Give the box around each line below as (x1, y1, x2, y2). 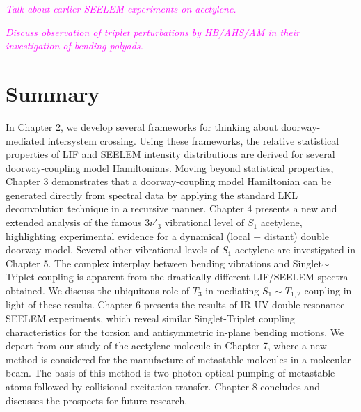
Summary (6, 79, 100, 107)
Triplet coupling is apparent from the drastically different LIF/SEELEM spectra (6, 269, 348, 284)
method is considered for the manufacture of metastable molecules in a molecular (6, 351, 352, 366)
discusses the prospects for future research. (6, 393, 188, 407)
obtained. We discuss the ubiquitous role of (6, 283, 190, 298)
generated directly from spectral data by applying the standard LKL (6, 187, 298, 202)
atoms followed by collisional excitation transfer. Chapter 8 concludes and (6, 379, 320, 394)
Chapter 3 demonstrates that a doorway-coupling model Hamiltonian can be (6, 174, 332, 189)
